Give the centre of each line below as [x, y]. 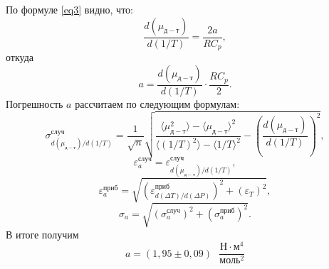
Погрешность [35, 103]
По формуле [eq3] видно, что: [69, 9]
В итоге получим [42, 234]
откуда [20, 57]
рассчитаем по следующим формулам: [157, 103]
